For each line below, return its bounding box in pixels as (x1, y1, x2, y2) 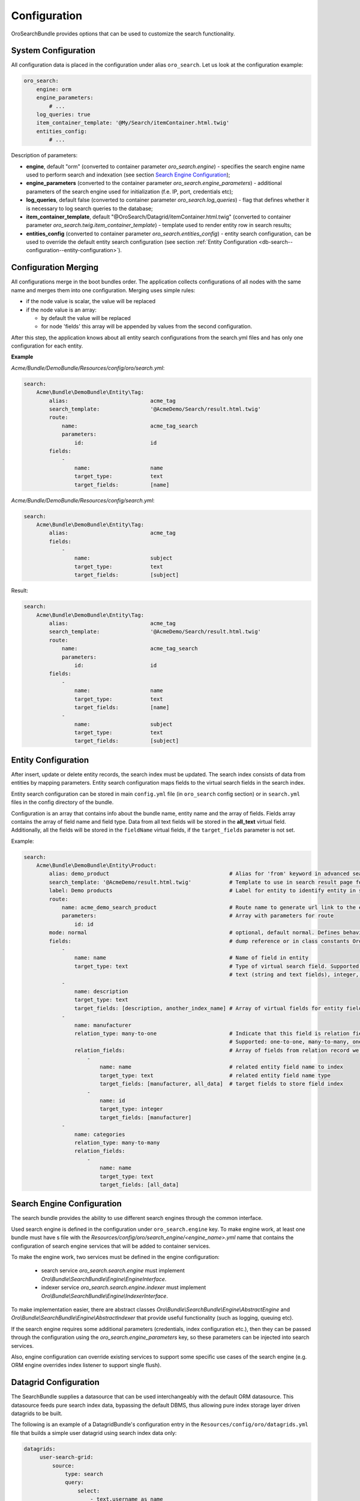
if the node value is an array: (26, 306, 97, 313)
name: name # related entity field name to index (99, 1063, 343, 1071)
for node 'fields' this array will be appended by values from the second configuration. (41, 323, 253, 330)
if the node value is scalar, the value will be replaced (26, 298, 156, 305)
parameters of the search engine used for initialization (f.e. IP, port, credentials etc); (26, 188, 233, 195)
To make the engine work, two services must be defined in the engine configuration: (11, 1253, 220, 1260)
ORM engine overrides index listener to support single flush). (11, 1362, 162, 1369)
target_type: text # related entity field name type (99, 1072, 331, 1079)
